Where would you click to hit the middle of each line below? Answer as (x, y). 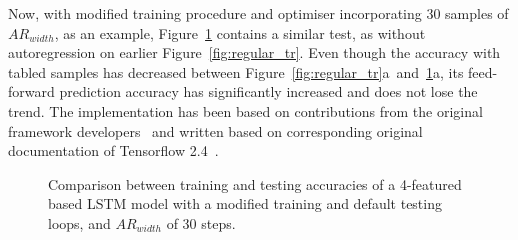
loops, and (79, 222)
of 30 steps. (201, 222)
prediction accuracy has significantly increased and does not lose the (268, 91)
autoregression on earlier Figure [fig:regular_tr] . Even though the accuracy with (254, 52)
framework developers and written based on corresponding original (215, 130)
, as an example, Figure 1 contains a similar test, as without (240, 32)
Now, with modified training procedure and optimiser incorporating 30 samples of (258, 13)
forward (31, 91)
